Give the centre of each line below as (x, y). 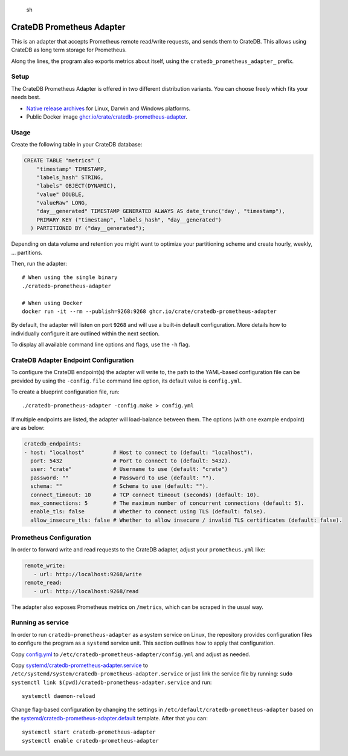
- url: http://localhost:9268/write (88, 574)
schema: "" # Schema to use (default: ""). (120, 486)
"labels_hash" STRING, (70, 177)
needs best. (26, 97)
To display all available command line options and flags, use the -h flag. (101, 344)
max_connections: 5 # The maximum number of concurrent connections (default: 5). (167, 503)
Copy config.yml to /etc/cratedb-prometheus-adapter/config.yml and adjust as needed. (131, 654)
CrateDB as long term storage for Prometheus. (69, 50)
